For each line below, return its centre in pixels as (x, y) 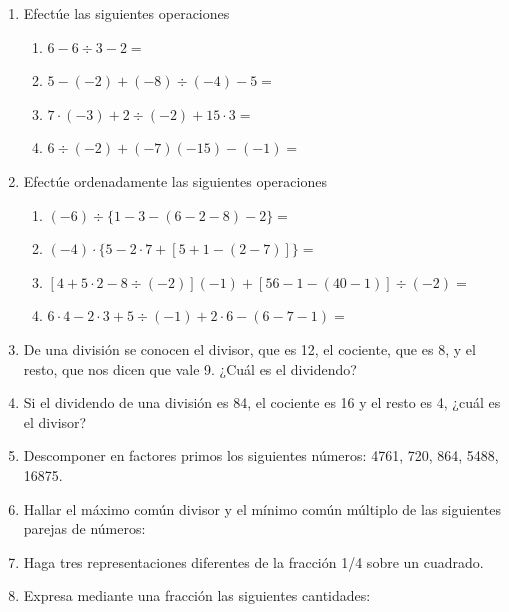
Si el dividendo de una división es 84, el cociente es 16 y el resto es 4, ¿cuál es (262, 402)
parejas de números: (84, 528)
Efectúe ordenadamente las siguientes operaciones (175, 180)
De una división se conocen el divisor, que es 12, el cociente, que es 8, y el (249, 348)
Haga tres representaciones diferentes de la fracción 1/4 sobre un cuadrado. (253, 561)
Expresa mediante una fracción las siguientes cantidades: (197, 595)
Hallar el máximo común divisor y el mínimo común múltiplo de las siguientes (262, 508)
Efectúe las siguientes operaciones (126, 13)
